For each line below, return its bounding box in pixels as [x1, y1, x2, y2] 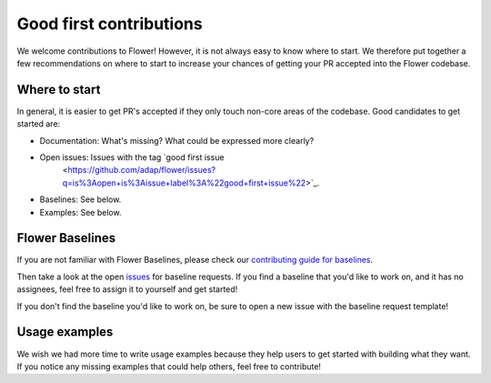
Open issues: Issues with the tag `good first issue [39, 152, 225, 163]
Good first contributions [16, 14, 204, 34]
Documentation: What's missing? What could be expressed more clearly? [39, 135, 315, 146]
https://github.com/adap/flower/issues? [67, 165, 216, 176]
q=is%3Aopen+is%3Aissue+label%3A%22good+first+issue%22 [62, 177, 306, 188]
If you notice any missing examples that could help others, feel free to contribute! [16, 360, 322, 372]
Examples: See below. [39, 207, 122, 217]
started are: [16, 118, 61, 129]
